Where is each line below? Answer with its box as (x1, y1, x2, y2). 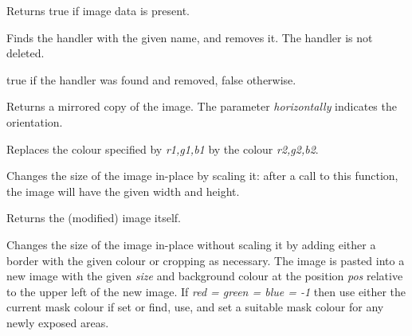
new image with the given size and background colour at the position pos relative (6, 268, 403, 284)
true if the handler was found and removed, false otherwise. (6, 71, 296, 88)
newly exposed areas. (6, 314, 109, 330)
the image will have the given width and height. (6, 182, 240, 199)
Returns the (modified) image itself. (6, 209, 181, 226)
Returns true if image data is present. (6, 2, 190, 18)
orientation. (6, 113, 63, 130)
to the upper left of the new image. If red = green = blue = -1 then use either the (6, 283, 406, 299)
